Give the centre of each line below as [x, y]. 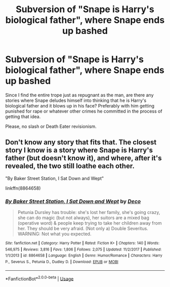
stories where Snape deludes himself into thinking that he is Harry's [76, 100]
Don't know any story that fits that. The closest [81, 142]
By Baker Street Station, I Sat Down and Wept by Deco [73, 201]
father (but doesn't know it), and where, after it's [83, 158]
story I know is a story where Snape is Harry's [79, 150]
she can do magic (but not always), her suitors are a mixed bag [83, 218]
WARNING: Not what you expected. [54, 234]
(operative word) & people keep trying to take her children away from [90, 223]
